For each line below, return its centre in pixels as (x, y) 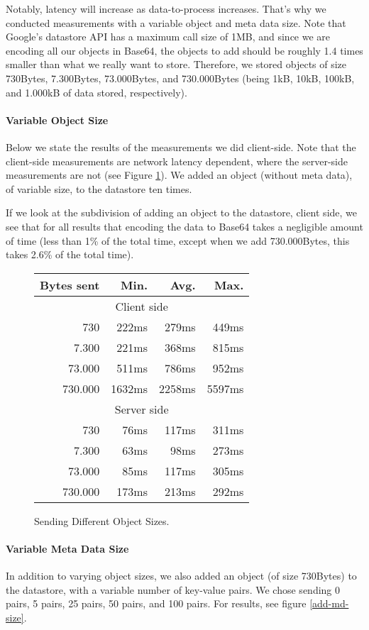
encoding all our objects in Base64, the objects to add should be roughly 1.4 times (184, 50)
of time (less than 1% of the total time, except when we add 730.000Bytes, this (178, 240)
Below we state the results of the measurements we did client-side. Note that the (181, 147)
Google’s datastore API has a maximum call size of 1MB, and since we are (168, 37)
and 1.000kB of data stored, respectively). (97, 92)
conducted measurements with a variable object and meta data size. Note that (176, 22)
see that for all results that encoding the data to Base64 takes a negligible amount (184, 226)
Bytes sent (70, 284)
